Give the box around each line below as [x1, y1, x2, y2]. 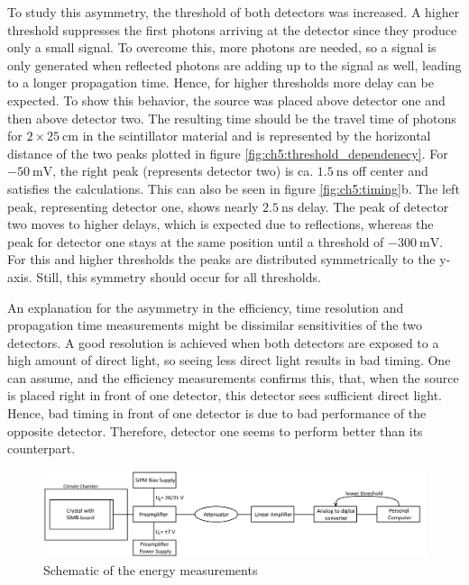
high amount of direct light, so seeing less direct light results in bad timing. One [7, 351, 451, 370]
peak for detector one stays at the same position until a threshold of [7, 232, 384, 251]
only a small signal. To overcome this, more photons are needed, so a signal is [7, 38, 437, 57]
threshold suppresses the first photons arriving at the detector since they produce [7, 20, 457, 39]
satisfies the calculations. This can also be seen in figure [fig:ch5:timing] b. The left [7, 178, 460, 197]
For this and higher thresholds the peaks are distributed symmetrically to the [7, 250, 436, 269]
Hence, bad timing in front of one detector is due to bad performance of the [7, 404, 427, 423]
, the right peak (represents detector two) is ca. [52, 161, 314, 180]
